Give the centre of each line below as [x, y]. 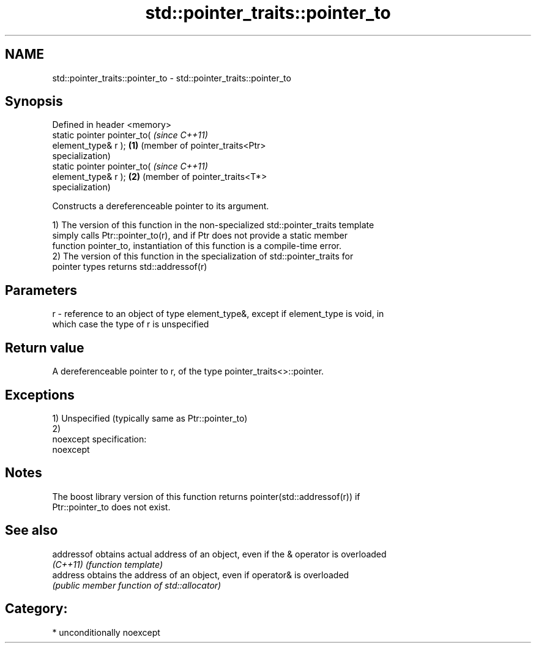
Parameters [41, 290]
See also [32, 531]
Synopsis [34, 102]
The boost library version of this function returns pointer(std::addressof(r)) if [206, 496]
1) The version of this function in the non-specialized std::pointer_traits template [213, 225]
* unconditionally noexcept [106, 632]
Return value [45, 348]
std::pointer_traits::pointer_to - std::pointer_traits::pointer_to [172, 78]
